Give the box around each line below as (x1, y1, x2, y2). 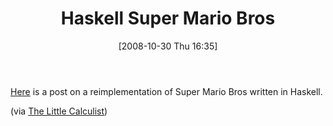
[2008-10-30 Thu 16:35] (118, 40, 218, 52)
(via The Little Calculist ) (10, 105, 108, 117)
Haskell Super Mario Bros (60, 7, 276, 30)
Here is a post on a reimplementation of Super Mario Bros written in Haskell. (10, 85, 323, 97)
